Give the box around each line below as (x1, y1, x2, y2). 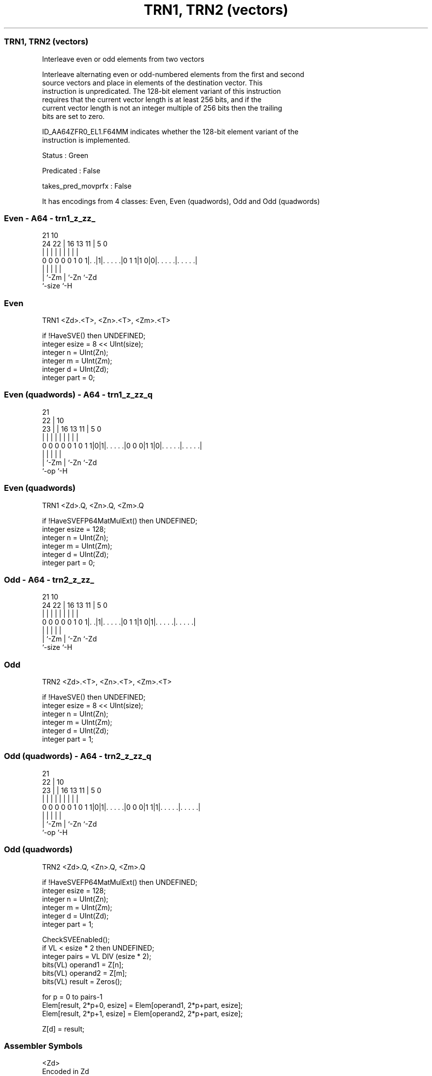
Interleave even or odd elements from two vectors (42, 54, 205, 63)
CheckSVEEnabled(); (42, 935, 110, 944)
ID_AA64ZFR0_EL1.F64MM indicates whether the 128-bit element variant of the (42, 127, 299, 136)
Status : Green (42, 151, 89, 159)
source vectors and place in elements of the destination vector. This (42, 78, 263, 87)
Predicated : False (42, 166, 101, 175)
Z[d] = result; (42, 1024, 85, 1033)
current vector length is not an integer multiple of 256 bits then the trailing (42, 103, 283, 112)
